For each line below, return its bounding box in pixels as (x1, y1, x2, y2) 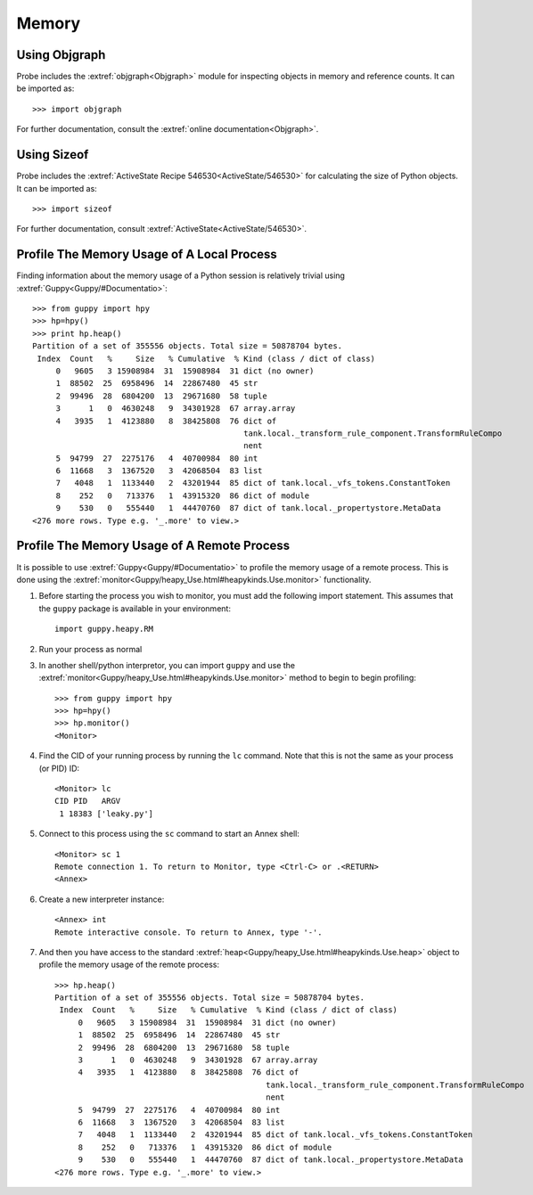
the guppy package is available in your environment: (38, 602, 232, 614)
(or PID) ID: (38, 763, 80, 773)
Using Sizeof (16, 147, 89, 162)
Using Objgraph (16, 47, 106, 62)
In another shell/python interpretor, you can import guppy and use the (38, 659, 296, 670)
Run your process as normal (38, 643, 143, 654)
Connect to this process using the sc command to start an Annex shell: (38, 829, 300, 839)
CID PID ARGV (54, 796, 121, 806)
